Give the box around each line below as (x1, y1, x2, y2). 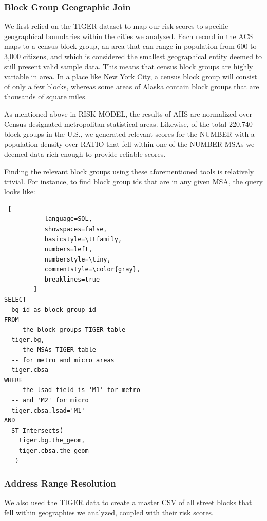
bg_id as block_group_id (11, 306, 96, 313)
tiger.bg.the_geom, (18, 437, 85, 444)
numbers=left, (44, 246, 92, 253)
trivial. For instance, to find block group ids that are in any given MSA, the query (4, 176, 263, 187)
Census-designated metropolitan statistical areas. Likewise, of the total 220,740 (4, 118, 253, 129)
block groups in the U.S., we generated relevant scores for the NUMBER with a (4, 128, 255, 139)
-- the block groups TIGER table (11, 326, 126, 333)
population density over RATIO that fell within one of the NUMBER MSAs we (4, 138, 255, 149)
